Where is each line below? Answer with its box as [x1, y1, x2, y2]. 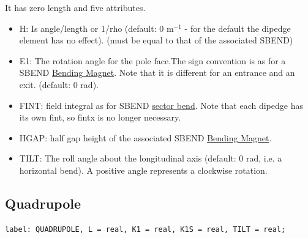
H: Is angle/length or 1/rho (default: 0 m [19, 21, 174, 34]
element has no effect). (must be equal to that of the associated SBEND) [19, 34, 293, 46]
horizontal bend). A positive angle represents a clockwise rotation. [19, 163, 268, 176]
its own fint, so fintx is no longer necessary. [19, 111, 181, 124]
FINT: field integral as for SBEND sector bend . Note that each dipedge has [19, 99, 303, 111]
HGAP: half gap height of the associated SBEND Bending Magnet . [19, 131, 272, 144]
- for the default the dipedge [184, 21, 291, 34]
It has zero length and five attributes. [5, 1, 146, 13]
